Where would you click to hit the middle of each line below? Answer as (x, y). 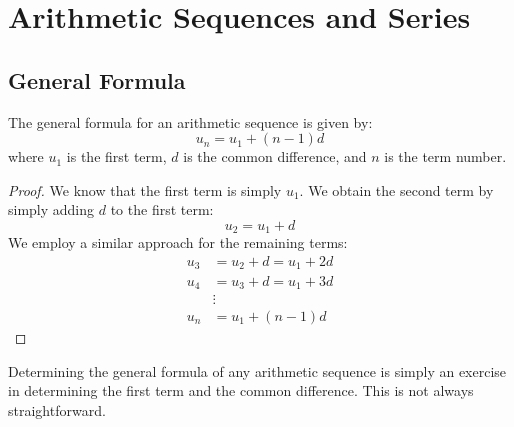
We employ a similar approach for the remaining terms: (178, 242)
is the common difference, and (275, 156)
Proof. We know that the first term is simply (145, 189)
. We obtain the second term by (396, 189)
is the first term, (116, 156)
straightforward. (57, 409)
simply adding (51, 209)
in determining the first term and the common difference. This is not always (241, 390)
